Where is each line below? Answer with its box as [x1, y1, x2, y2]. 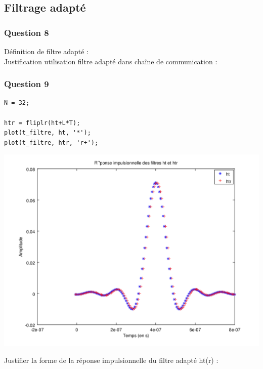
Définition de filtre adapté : [4, 46, 89, 56]
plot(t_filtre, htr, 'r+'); [4, 139, 99, 146]
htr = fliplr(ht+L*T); [4, 119, 80, 127]
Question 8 [4, 26, 49, 38]
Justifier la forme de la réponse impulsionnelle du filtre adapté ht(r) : [4, 354, 218, 365]
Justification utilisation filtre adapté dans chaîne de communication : [4, 56, 217, 66]
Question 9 [4, 77, 49, 90]
